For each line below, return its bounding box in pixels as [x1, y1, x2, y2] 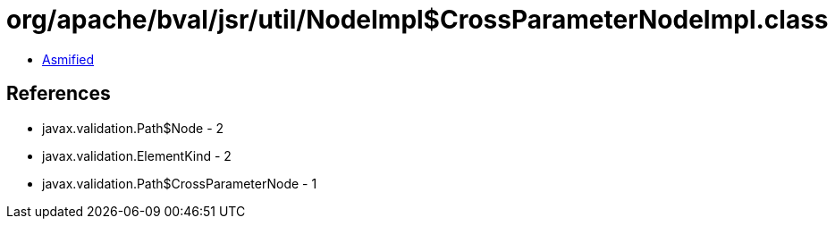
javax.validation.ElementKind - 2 [42, 147, 232, 163]
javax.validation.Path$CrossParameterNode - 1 [42, 175, 317, 191]
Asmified [42, 51, 95, 67]
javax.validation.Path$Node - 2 [42, 120, 224, 136]
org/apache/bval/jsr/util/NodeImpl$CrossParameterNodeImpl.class [6, 4, 829, 35]
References [6, 82, 111, 105]
